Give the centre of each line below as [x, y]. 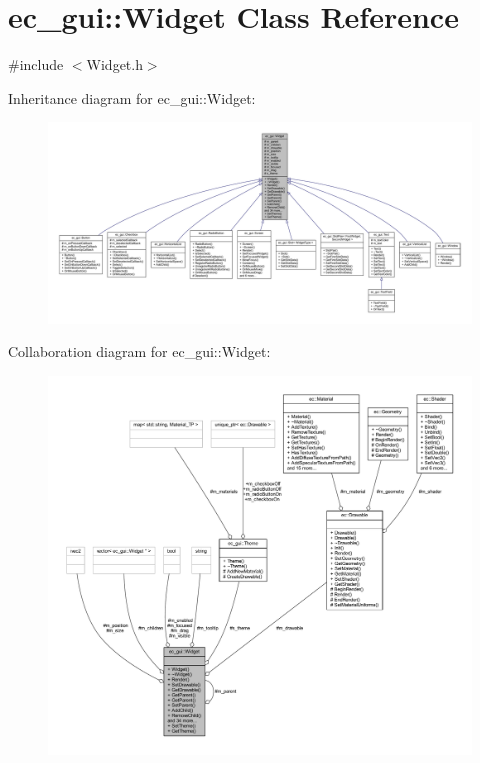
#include [36, 64]
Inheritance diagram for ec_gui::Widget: [132, 97]
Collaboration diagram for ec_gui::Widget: [139, 351]
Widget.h [114, 64]
